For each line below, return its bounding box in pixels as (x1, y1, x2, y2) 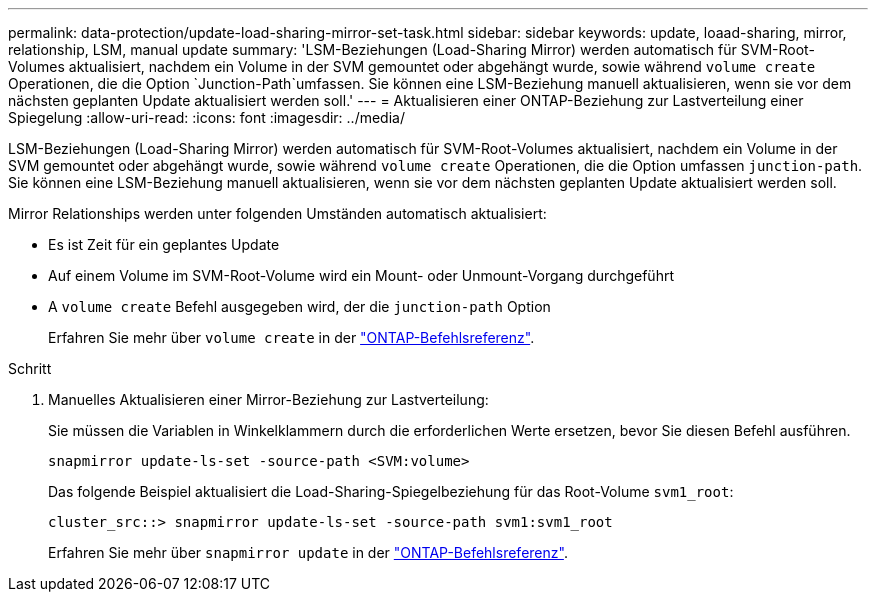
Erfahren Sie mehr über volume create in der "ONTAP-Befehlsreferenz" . (48, 329, 535, 346)
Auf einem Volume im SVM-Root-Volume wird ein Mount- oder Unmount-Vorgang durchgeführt (48, 267, 674, 284)
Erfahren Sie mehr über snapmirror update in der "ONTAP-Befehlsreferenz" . (48, 544, 568, 561)
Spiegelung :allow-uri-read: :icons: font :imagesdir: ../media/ (8, 109, 405, 126)
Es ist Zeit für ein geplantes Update (48, 236, 280, 253)
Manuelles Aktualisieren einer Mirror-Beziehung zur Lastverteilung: (48, 391, 489, 408)
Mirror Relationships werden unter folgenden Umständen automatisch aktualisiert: (8, 205, 547, 222)
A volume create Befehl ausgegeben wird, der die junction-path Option (48, 298, 551, 315)
